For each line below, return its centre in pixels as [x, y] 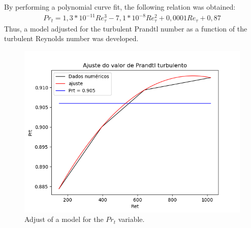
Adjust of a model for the [64, 219]
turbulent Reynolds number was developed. [71, 38]
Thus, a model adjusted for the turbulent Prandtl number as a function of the [126, 28]
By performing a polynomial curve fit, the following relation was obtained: [120, 7]
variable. [131, 219]
